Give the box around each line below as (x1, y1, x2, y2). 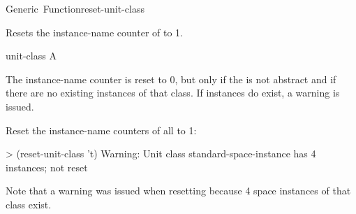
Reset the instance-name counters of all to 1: (6, 122, 197, 137)
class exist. (6, 197, 52, 211)
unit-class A (6, 48, 57, 63)
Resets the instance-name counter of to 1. (6, 24, 183, 39)
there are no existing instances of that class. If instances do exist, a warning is (6, 85, 340, 100)
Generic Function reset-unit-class (6, 1, 144, 15)
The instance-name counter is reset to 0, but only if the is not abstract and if (6, 71, 336, 86)
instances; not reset (6, 159, 88, 174)
